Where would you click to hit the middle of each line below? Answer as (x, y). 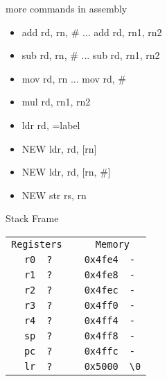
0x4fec (101, 290)
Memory (112, 244)
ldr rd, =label (51, 125)
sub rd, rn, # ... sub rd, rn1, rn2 (91, 55)
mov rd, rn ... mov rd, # (74, 78)
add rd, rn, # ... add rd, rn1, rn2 (92, 32)
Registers (37, 244)
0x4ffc (101, 351)
